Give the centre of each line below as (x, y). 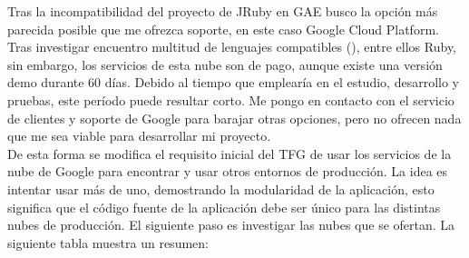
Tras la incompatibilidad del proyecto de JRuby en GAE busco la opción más (223, 11)
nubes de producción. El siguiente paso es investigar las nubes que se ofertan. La (231, 225)
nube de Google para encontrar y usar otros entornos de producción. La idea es (228, 171)
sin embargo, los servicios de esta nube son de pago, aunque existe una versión (225, 64)
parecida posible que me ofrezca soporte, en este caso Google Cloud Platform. (223, 29)
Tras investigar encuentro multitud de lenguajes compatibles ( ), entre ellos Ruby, (232, 47)
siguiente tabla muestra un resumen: (108, 242)
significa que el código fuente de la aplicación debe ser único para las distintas (224, 207)
